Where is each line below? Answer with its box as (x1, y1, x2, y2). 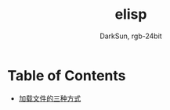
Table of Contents (7, 66, 126, 84)
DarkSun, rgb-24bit (99, 31, 162, 41)
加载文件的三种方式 (18, 94, 81, 103)
